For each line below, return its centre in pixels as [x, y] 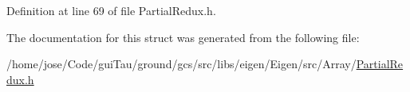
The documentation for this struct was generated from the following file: [183, 37]
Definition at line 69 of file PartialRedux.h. [111, 10]
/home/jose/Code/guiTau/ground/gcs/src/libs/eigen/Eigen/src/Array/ [181, 64]
